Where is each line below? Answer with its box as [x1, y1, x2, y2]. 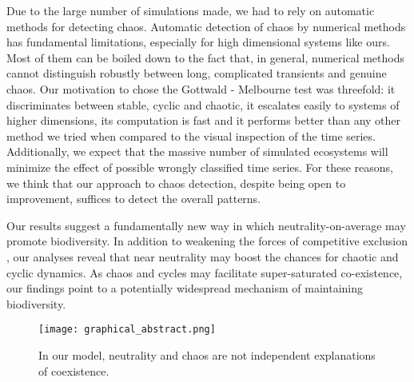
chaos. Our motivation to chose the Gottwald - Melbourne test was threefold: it [6, 80, 396, 97]
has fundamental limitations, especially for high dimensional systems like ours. [6, 34, 390, 50]
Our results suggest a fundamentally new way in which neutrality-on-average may [6, 217, 406, 233]
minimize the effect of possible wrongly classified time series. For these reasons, [6, 158, 393, 175]
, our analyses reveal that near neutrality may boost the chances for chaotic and [6, 248, 399, 265]
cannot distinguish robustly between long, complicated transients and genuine [6, 65, 387, 82]
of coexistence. [38, 362, 109, 379]
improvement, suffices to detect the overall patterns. [6, 190, 261, 207]
